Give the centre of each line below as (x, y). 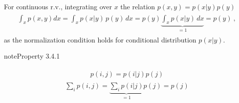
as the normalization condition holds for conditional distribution (100, 39)
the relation (138, 6)
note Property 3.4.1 (32, 56)
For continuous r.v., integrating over (58, 6)
